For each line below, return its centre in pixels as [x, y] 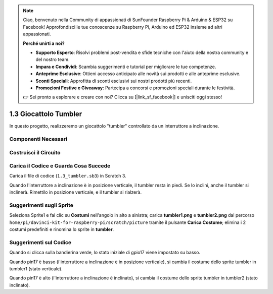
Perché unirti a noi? [44, 43]
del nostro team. [53, 60]
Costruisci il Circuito [35, 152]
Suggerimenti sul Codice [40, 242]
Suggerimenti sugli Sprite [41, 205]
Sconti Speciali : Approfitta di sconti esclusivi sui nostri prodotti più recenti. [114, 81]
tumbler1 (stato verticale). [36, 269]
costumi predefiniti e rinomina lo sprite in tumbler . [62, 229]
